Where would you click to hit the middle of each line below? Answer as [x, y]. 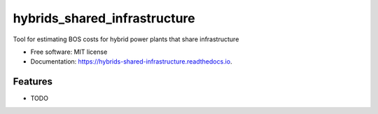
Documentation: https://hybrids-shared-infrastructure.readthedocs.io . [131, 62]
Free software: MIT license [69, 52]
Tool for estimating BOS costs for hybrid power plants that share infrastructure [126, 39]
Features [33, 81]
